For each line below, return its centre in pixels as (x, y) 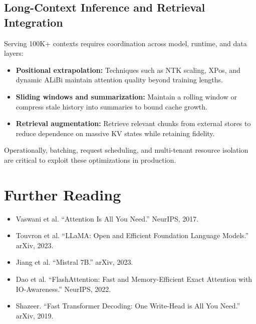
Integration (34, 22)
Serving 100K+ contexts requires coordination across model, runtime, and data (125, 43)
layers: (14, 53)
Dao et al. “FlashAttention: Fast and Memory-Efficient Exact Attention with (134, 279)
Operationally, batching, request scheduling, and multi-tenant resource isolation (126, 150)
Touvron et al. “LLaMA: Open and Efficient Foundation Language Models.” (132, 235)
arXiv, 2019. (35, 315)
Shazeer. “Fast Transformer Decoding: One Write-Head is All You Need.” (128, 306)
